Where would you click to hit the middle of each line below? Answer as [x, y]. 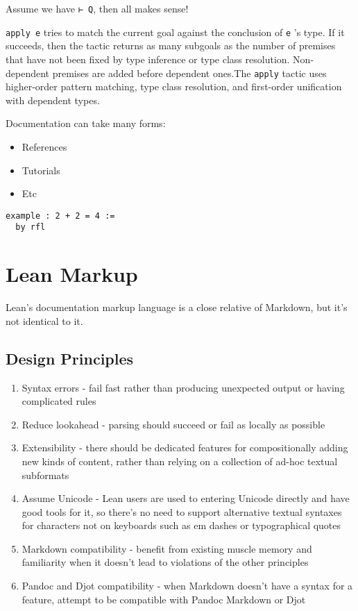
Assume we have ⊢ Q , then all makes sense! [97, 8]
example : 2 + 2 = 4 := [60, 216]
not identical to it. [44, 320]
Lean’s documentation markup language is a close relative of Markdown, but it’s [177, 307]
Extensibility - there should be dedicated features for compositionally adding [185, 447]
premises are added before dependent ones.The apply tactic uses [189, 73]
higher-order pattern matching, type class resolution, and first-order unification [174, 86]
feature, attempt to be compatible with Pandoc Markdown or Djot [164, 599]
